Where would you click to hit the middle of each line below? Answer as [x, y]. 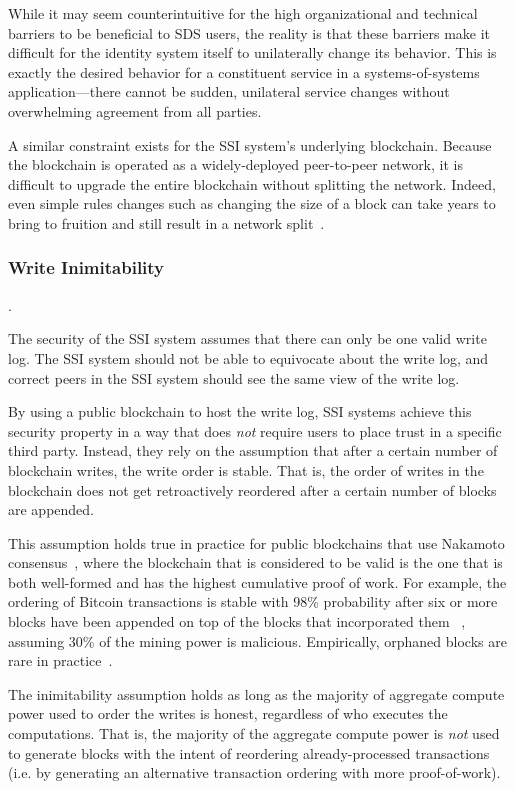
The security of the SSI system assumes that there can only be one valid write [247, 338]
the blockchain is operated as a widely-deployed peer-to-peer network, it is [235, 164]
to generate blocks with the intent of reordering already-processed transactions [249, 752]
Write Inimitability [86, 267]
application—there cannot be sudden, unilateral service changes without [229, 91]
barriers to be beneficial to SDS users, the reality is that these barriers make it [249, 32]
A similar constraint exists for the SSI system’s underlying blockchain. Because [250, 144]
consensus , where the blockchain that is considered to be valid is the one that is [255, 562]
